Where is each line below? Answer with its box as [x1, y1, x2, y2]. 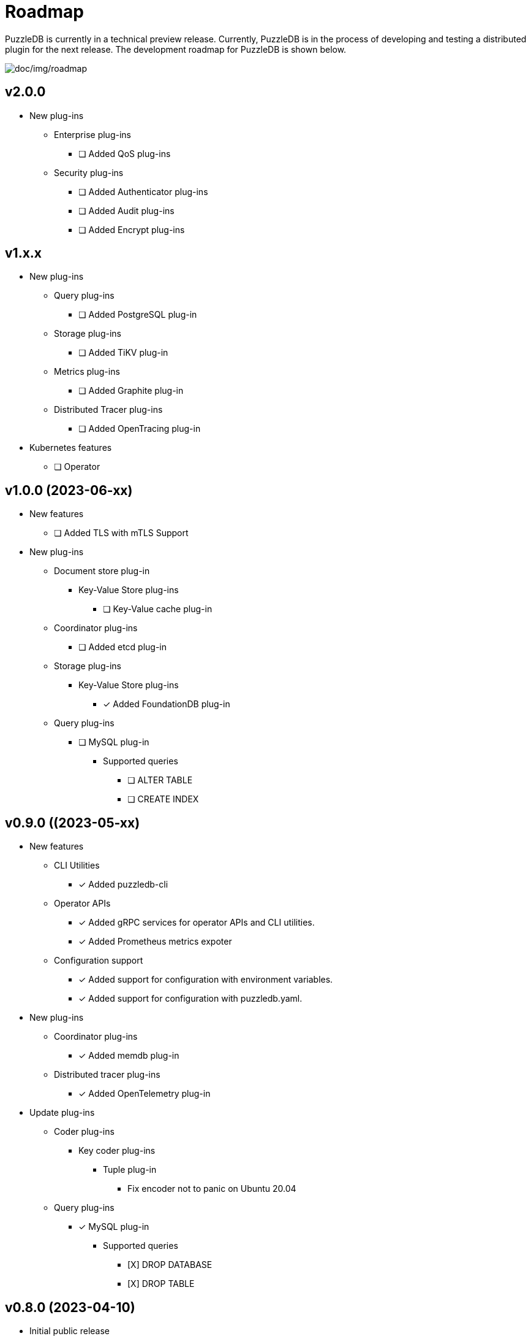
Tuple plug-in [103, 1164, 157, 1175]
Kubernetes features [29, 442, 112, 453]
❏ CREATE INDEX [127, 794, 199, 805]
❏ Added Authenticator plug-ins [78, 186, 208, 197]
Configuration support [54, 955, 143, 966]
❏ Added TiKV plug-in [78, 347, 168, 358]
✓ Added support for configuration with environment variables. [78, 974, 333, 985]
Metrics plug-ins [54, 366, 120, 377]
